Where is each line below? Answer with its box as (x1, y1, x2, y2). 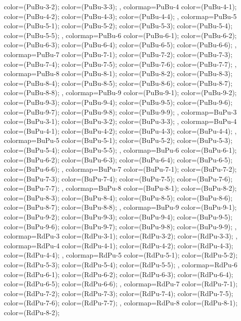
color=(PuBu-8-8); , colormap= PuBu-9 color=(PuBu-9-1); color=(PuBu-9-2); (4, 87, 237, 98)
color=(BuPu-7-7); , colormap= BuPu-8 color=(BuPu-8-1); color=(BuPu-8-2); (4, 183, 237, 193)
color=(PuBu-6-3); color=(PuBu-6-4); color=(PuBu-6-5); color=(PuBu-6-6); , (4, 40, 237, 50)
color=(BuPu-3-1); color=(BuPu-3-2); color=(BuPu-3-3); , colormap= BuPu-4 (4, 116, 237, 126)
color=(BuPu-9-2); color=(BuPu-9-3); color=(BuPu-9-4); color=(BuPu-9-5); (4, 212, 233, 222)
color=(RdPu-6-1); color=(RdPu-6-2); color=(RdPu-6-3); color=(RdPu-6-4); (4, 269, 233, 279)
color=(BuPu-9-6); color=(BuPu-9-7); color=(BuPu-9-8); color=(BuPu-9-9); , (4, 221, 237, 231)
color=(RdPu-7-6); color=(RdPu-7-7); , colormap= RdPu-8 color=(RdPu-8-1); (4, 298, 238, 308)
